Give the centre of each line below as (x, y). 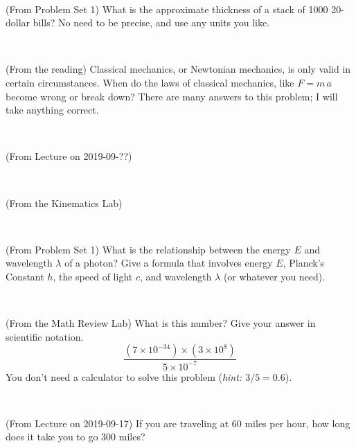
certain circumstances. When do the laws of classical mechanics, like (150, 82)
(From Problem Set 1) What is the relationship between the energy (148, 249)
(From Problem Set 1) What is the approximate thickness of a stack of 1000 (167, 9)
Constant (25, 276)
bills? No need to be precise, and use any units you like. (151, 23)
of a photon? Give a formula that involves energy (169, 263)
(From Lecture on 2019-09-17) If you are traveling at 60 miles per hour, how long (178, 423)
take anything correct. (52, 110)
